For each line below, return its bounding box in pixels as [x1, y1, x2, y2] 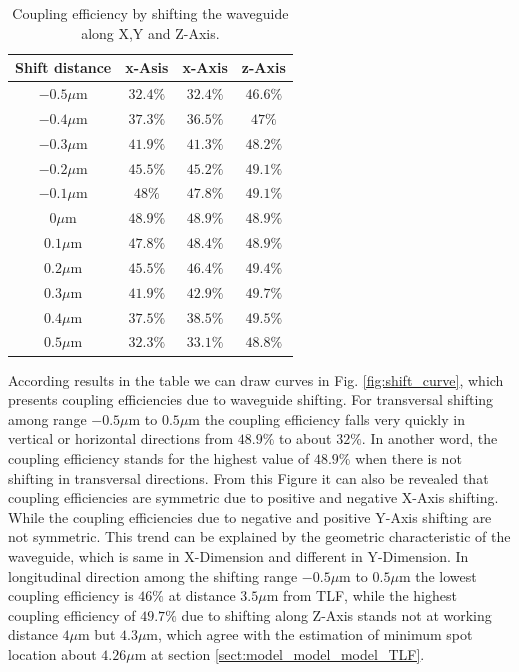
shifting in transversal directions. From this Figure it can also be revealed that [8, 467, 489, 488]
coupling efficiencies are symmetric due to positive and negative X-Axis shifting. [8, 487, 499, 508]
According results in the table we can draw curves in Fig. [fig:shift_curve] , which [8, 369, 504, 390]
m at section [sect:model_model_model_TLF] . [134, 643, 425, 664]
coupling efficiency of [8, 604, 136, 625]
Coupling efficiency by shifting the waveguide [12, 3, 289, 23]
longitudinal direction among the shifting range [8, 565, 298, 586]
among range [8, 408, 87, 429]
